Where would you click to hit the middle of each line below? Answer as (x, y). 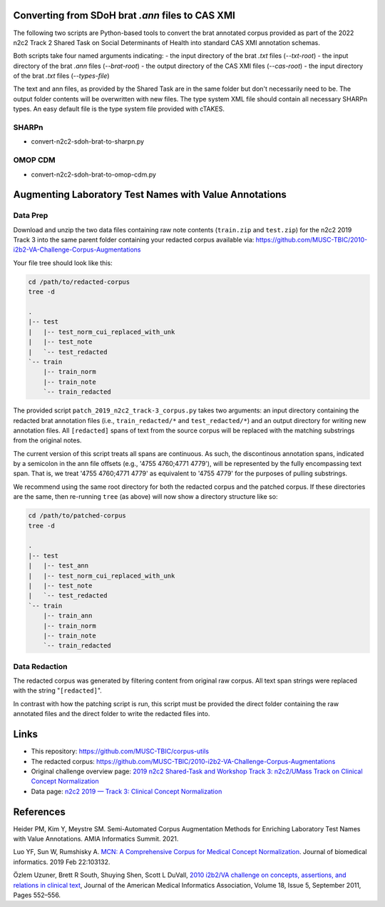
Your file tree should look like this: (63, 263)
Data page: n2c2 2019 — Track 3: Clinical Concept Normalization (127, 791)
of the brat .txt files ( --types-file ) (61, 76)
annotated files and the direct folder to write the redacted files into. (112, 714)
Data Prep (31, 216)
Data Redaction (40, 666)
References (39, 812)
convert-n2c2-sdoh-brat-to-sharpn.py (88, 142)
